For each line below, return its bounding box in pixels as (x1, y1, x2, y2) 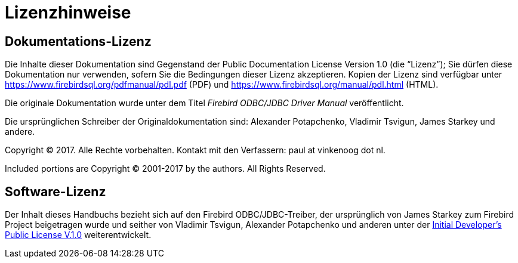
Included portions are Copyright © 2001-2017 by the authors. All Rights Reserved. (5, 163, 326, 174)
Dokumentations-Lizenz (5, 33, 152, 49)
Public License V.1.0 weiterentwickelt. (5, 230, 152, 240)
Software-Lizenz (5, 184, 106, 199)
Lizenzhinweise (5, 2, 131, 23)
